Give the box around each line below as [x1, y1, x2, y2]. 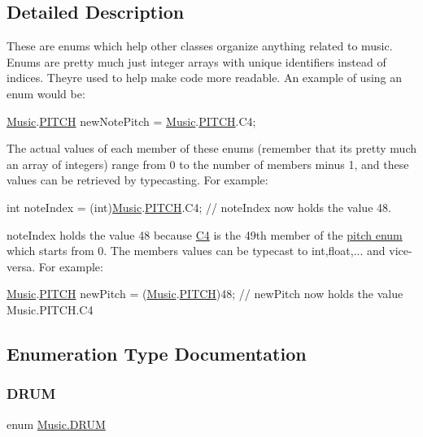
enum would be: [7, 84, 85, 102]
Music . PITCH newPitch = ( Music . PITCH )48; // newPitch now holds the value [7, 285, 403, 302]
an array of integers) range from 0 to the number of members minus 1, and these [7, 155, 409, 172]
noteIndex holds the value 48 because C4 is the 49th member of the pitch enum [7, 226, 403, 243]
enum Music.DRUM [7, 415, 106, 432]
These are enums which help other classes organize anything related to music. [7, 37, 393, 54]
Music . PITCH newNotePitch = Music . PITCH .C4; [7, 112, 256, 129]
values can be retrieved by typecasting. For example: [7, 171, 268, 188]
